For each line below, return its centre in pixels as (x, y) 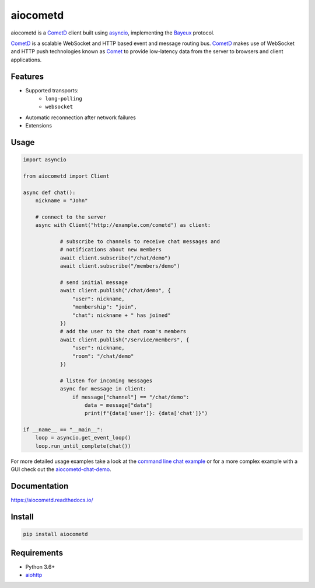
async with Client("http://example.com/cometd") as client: (123, 225)
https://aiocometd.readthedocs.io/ (52, 500)
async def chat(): (49, 192)
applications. (26, 60)
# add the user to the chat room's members (123, 331)
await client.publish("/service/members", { (125, 340)
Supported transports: (52, 90)
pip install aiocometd (55, 534)
